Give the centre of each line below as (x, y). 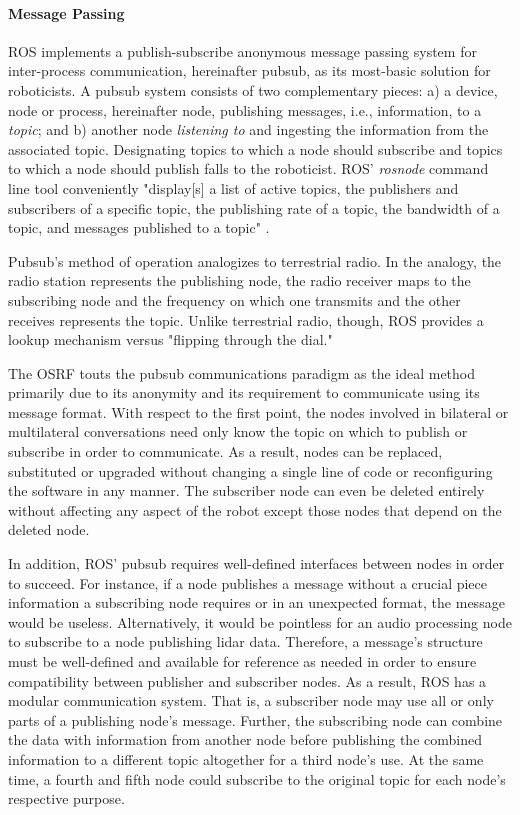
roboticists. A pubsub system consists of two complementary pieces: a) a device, (253, 89)
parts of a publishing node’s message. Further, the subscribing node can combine (255, 719)
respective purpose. (66, 798)
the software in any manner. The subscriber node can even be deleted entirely (246, 490)
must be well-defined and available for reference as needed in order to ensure (242, 661)
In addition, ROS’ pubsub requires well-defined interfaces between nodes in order (256, 563)
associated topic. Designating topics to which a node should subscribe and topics (255, 148)
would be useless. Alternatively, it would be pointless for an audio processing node (260, 621)
